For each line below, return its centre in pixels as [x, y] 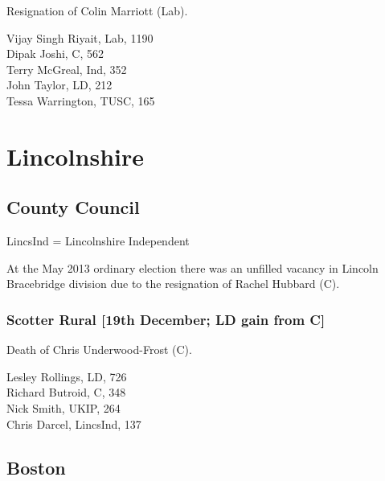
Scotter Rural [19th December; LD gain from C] [166, 319]
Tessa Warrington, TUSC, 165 [81, 100]
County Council [73, 207]
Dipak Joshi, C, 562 [55, 53]
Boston [36, 467]
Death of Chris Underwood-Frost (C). [99, 349]
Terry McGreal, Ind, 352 [67, 69]
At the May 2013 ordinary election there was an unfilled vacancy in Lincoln [192, 267]
